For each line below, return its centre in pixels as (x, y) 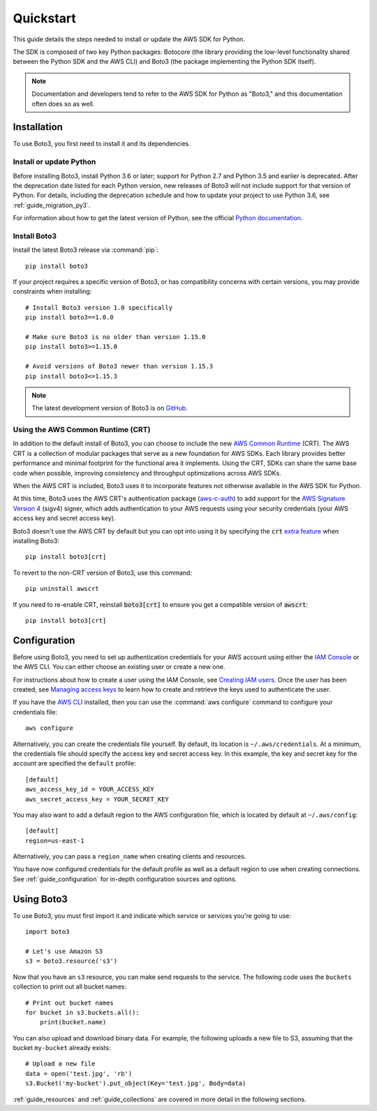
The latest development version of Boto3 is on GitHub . (110, 408)
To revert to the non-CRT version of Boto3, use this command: (102, 573)
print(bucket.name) (73, 1022)
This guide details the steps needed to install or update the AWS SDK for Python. (129, 39)
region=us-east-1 (55, 840)
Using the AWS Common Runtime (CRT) (82, 430)
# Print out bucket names (70, 1003)
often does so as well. (63, 103)
